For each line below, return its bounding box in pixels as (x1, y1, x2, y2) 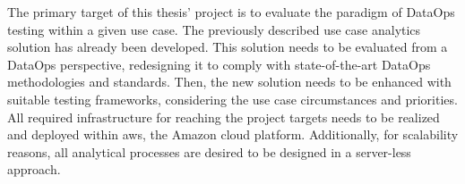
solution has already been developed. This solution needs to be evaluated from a (7, 38, 448, 56)
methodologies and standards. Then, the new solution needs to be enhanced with (7, 72, 452, 91)
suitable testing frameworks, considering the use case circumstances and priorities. (7, 89, 458, 108)
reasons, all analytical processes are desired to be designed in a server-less (7, 142, 411, 161)
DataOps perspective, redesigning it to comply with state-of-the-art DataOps (7, 54, 431, 73)
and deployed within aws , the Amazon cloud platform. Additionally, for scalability (7, 125, 459, 144)
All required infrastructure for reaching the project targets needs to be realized (7, 107, 440, 126)
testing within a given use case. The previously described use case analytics (7, 20, 421, 38)
